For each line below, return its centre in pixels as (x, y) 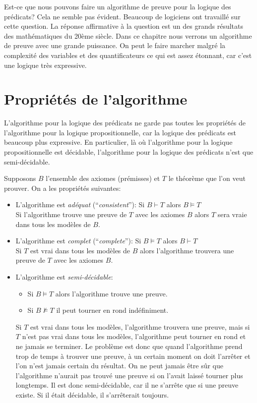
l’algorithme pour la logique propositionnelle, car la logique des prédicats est (120, 132)
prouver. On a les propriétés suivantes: (63, 188)
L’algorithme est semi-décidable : (64, 277)
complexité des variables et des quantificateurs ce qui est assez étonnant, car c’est (128, 55)
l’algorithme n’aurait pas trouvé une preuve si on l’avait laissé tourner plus (129, 375)
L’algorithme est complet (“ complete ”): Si (78, 241)
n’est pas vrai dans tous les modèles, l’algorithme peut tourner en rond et (134, 336)
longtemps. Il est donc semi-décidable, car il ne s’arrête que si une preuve (127, 385)
